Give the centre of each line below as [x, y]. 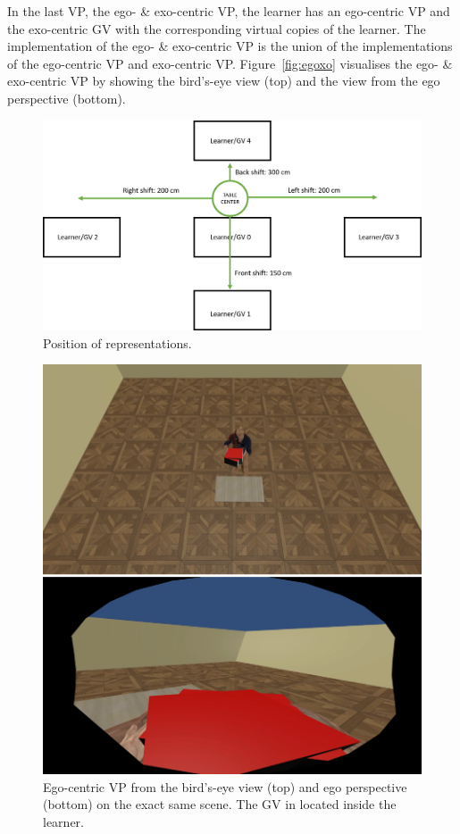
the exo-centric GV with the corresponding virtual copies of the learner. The [217, 28]
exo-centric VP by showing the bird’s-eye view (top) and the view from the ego [224, 81]
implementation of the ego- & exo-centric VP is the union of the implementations [230, 46]
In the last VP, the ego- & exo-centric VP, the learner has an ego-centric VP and [229, 11]
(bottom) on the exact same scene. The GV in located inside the [220, 804]
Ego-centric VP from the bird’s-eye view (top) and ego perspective [225, 786]
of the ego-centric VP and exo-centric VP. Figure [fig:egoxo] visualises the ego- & [230, 63]
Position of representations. [117, 342]
